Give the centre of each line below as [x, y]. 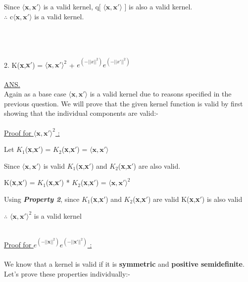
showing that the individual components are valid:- [81, 113]
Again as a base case [35, 94]
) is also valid [222, 199]
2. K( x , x [17, 65]
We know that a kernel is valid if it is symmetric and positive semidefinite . [124, 264]
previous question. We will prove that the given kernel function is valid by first [124, 103]
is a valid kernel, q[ [72, 6]
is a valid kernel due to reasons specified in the [161, 94]
